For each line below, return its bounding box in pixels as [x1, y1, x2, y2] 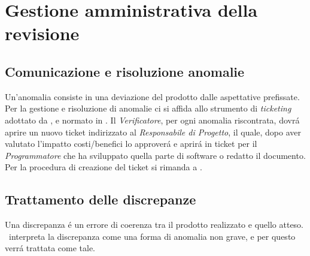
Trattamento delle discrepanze [5, 190, 196, 209]
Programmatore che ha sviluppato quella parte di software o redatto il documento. [5, 149, 306, 161]
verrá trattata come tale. [5, 242, 95, 254]
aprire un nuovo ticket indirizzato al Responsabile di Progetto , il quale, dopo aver [5, 125, 302, 138]
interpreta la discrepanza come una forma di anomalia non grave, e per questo [8, 230, 296, 242]
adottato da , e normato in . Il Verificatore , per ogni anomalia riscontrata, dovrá [5, 113, 300, 126]
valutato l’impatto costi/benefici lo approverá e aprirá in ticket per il [5, 137, 257, 150]
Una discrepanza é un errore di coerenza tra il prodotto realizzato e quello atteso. [5, 218, 303, 231]
